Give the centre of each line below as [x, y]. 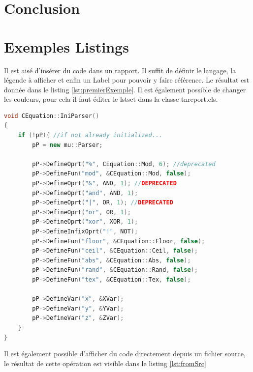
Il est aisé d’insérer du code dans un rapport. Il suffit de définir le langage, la [120, 70]
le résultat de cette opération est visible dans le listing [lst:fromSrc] [105, 363]
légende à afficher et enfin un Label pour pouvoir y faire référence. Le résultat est [127, 80]
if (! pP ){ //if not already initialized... [90, 135]
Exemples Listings [66, 46]
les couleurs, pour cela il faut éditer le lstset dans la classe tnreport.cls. [111, 99]
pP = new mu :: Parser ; [67, 145]
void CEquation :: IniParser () [52, 116]
